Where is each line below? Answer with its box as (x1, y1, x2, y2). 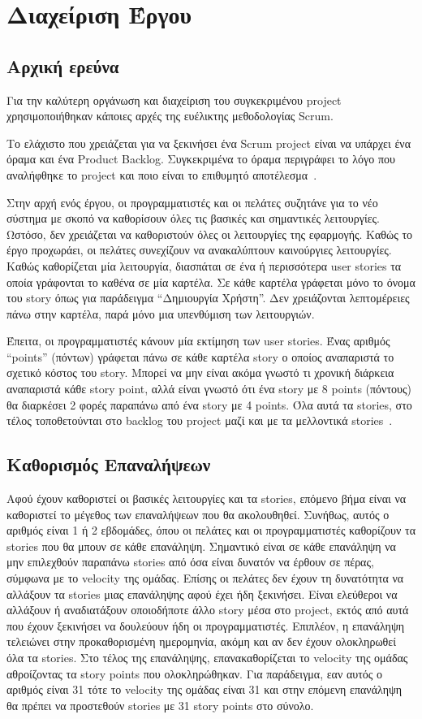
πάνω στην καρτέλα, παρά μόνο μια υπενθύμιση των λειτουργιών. (6, 305, 315, 322)
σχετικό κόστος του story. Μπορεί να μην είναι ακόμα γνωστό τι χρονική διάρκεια (6, 364, 394, 381)
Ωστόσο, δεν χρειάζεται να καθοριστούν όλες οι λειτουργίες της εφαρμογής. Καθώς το (6, 225, 413, 242)
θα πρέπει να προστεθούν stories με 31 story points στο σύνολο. (6, 696, 314, 713)
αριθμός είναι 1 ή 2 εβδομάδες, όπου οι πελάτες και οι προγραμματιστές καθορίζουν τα (6, 522, 416, 539)
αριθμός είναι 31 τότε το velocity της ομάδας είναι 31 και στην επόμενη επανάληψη (6, 681, 403, 698)
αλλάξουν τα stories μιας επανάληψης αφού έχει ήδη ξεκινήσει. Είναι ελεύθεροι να (6, 585, 398, 602)
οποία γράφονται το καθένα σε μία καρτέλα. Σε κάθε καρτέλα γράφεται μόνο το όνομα (6, 273, 416, 290)
